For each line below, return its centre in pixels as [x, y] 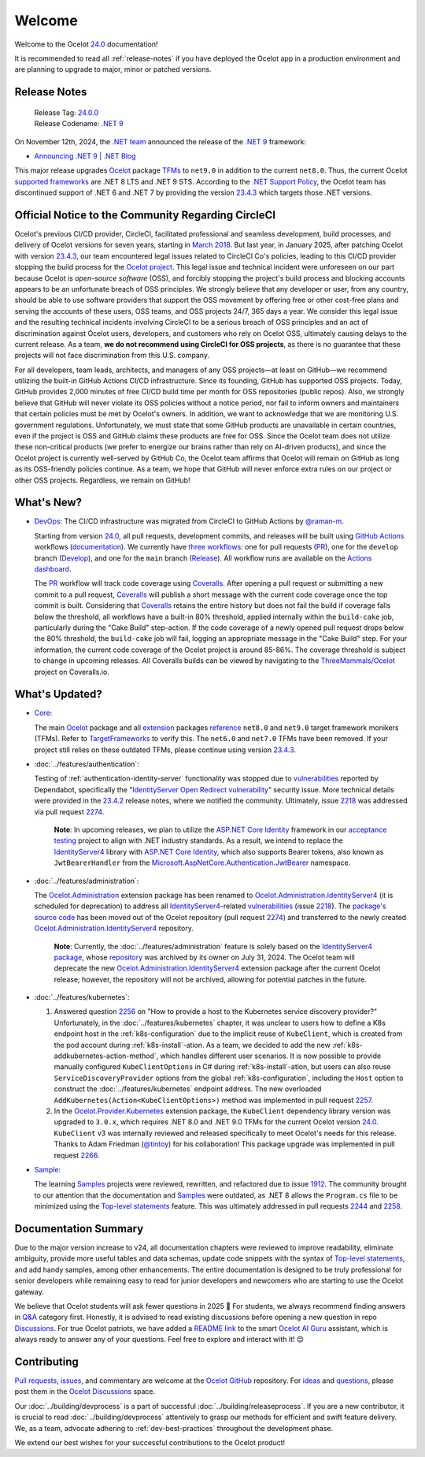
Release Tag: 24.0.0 [66, 112]
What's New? [48, 503]
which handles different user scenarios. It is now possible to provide [271, 1056]
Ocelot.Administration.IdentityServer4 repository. [114, 928]
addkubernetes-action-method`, [106, 1056]
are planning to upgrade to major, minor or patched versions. [113, 69]
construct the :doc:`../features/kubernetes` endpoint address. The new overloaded [188, 1089]
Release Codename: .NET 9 [79, 124]
